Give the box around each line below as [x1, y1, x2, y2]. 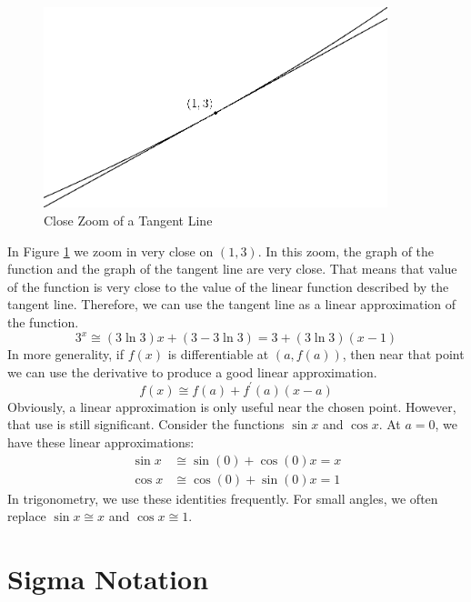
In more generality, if [7, 345, 125, 364]
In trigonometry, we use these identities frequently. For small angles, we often [7, 488, 438, 507]
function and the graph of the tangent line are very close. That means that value [7, 259, 457, 278]
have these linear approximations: [7, 432, 195, 451]
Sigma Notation [7, 559, 209, 597]
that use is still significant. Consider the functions [7, 415, 285, 434]
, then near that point [342, 345, 465, 364]
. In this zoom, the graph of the [257, 241, 435, 260]
